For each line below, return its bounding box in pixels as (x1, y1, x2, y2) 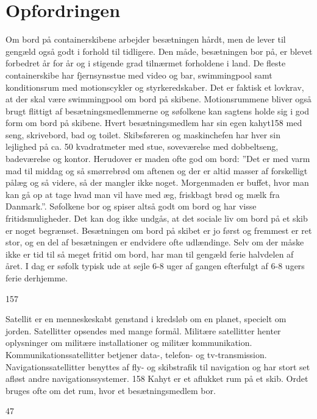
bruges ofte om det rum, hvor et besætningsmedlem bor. (5, 384, 216, 396)
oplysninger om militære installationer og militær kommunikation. (5, 336, 252, 349)
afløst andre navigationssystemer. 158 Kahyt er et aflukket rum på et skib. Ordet (5, 372, 308, 385)
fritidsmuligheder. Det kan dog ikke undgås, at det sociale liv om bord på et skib (5, 212, 308, 225)
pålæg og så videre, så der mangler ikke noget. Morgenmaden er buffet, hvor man (5, 176, 309, 189)
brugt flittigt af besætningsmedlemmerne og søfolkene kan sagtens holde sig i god (5, 104, 309, 117)
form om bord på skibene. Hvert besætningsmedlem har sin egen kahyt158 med (5, 116, 302, 129)
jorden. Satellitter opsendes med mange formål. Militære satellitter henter (5, 324, 281, 337)
